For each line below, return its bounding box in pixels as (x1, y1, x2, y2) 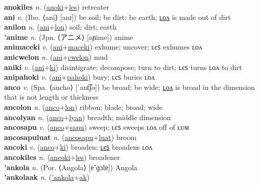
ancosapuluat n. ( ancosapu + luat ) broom (4, 131, 137, 142)
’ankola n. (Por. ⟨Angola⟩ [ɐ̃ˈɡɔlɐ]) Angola (4, 161, 137, 172)
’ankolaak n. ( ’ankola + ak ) (4, 172, 90, 182)
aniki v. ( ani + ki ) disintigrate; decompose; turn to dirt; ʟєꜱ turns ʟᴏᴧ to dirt (4, 61, 242, 72)
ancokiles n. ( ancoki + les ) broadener (4, 151, 120, 162)
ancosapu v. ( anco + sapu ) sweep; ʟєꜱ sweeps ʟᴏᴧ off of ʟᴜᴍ (4, 122, 189, 132)
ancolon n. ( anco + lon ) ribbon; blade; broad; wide (4, 101, 162, 112)
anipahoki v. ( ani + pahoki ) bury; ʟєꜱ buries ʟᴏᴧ (4, 72, 155, 82)
